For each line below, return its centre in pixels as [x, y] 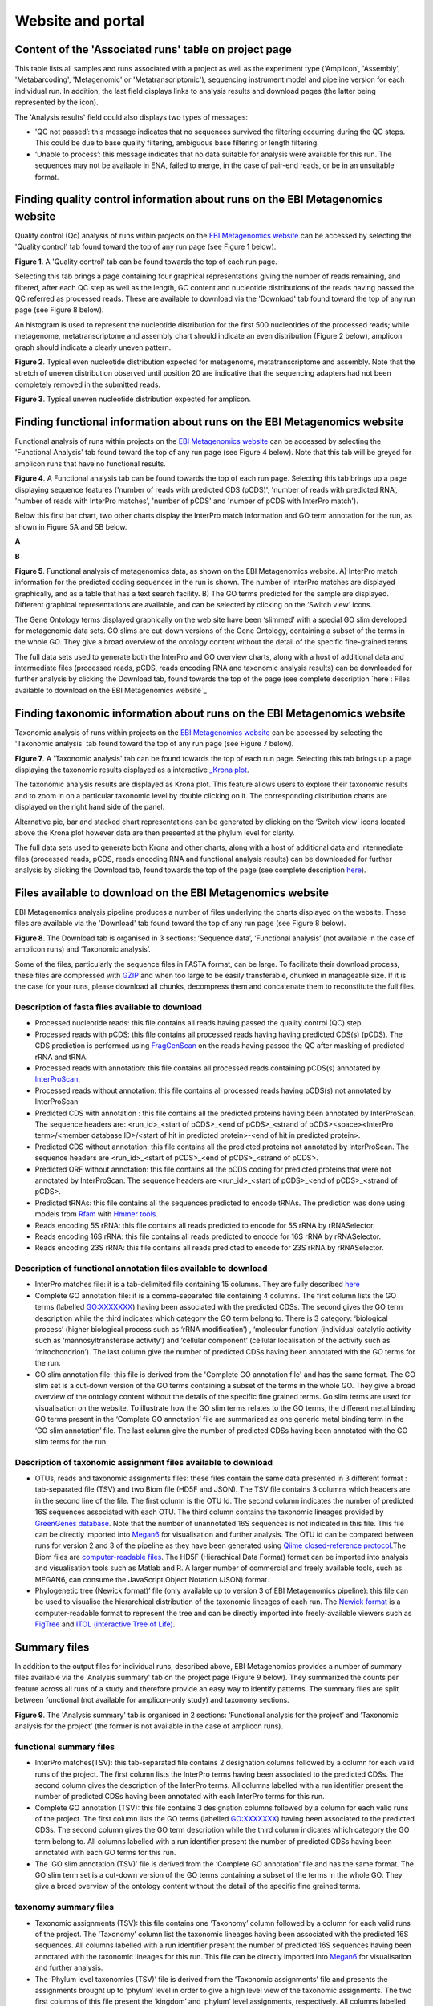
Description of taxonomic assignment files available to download [144, 1462]
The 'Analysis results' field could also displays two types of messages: [132, 117]
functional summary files [65, 1747]
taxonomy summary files [65, 1907]
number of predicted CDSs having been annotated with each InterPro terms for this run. [180, 1797]
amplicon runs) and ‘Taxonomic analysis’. [83, 949]
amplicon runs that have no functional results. [90, 463]
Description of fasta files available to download [108, 1007]
